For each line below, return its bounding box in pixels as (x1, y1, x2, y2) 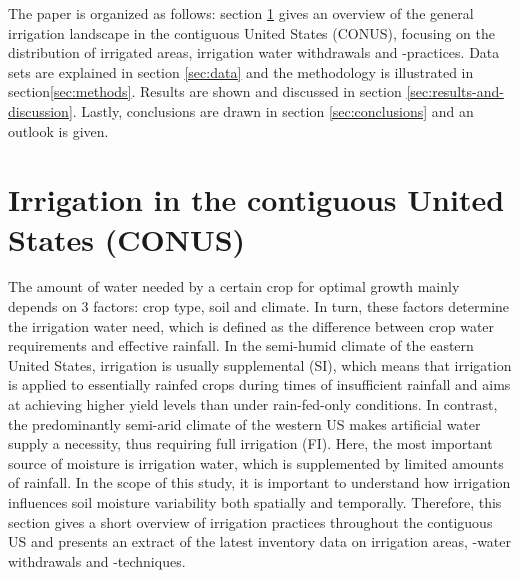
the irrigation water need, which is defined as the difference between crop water (8, 315, 495, 336)
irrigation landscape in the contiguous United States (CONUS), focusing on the (8, 22, 495, 43)
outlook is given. (8, 120, 109, 141)
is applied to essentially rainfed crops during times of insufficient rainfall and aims (8, 374, 511, 395)
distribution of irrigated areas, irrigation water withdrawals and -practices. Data (8, 42, 500, 63)
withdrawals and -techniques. (8, 550, 186, 571)
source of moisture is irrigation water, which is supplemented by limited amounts (8, 452, 504, 473)
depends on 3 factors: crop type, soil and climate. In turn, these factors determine (8, 296, 510, 317)
